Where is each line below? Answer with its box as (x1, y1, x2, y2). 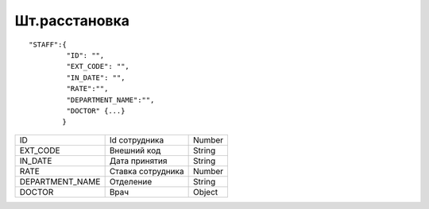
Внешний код (109, 145, 161, 156)
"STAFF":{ (29, 40, 67, 49)
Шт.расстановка (14, 12, 130, 29)
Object (192, 186, 218, 197)
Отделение (109, 176, 153, 187)
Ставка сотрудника (109, 165, 184, 177)
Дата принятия (109, 155, 168, 166)
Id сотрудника (109, 135, 164, 146)
